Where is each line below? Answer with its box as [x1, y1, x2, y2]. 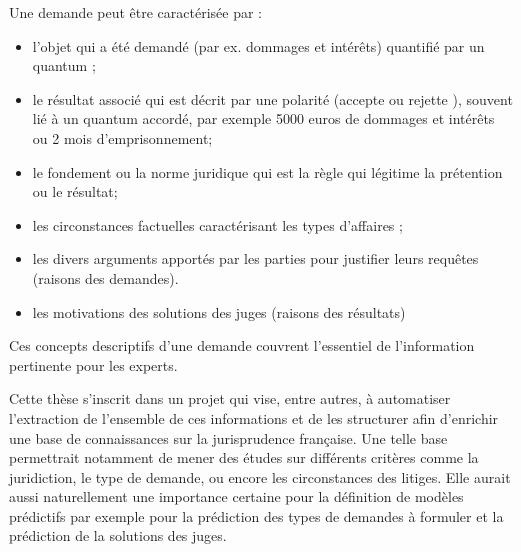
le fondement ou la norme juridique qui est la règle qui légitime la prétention [32, 161, 503, 182]
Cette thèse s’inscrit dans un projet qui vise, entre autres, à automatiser [9, 388, 451, 409]
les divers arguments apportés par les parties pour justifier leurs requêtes [32, 248, 479, 269]
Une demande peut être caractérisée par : [9, 2, 262, 22]
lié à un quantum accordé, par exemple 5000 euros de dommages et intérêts [32, 108, 495, 129]
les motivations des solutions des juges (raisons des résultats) [32, 301, 406, 322]
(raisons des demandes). [32, 267, 179, 288]
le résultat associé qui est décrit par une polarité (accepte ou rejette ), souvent [32, 88, 513, 109]
